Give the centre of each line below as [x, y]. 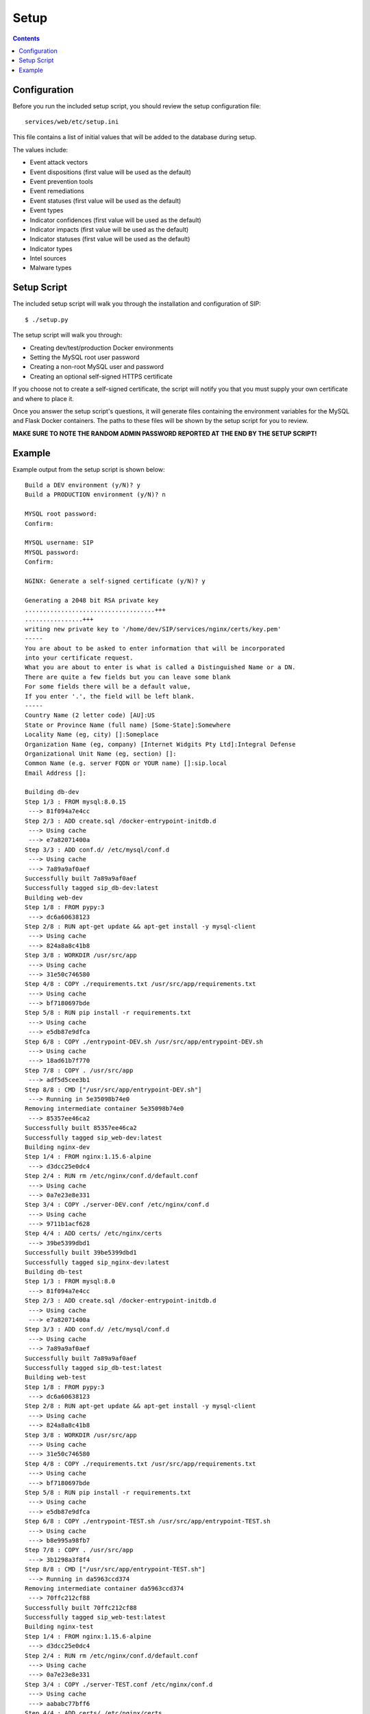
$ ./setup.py [47, 319]
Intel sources [48, 258]
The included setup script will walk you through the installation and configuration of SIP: [137, 304]
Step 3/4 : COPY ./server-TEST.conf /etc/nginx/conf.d [119, 1684]
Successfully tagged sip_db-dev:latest [92, 888]
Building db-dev [52, 792]
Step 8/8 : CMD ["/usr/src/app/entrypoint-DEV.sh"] [113, 1089]
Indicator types [51, 249]
